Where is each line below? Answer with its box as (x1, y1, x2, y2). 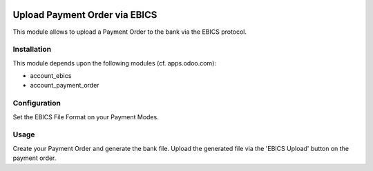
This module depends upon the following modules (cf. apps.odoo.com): (12, 59, 217, 67)
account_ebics (30, 72, 72, 80)
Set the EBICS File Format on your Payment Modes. (12, 112, 159, 121)
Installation (12, 45, 52, 54)
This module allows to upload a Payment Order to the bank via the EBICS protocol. (12, 28, 247, 36)
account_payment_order (30, 81, 99, 90)
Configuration (12, 99, 61, 108)
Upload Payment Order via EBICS (12, 9, 157, 21)
